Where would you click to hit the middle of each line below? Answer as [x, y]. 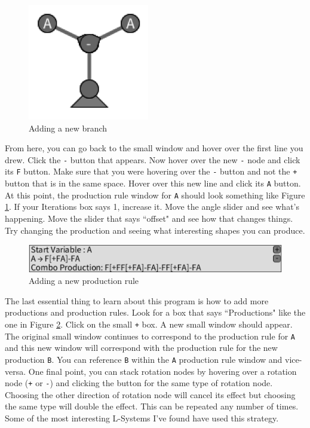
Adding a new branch [68, 128]
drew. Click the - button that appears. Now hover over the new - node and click [153, 159]
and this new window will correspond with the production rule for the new [141, 348]
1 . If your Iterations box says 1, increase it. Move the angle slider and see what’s [152, 207]
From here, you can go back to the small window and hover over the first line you [154, 148]
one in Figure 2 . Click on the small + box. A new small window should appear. [149, 324]
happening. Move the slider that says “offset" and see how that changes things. [149, 218]
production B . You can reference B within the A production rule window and [144, 359]
